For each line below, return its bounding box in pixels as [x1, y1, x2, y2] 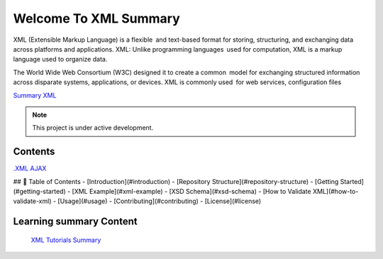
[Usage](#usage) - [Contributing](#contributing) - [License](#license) [57, 197, 262, 205]
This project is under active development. [32, 124, 154, 132]
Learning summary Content [13, 216, 138, 228]
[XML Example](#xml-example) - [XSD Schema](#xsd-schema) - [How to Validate [72, 187, 311, 195]
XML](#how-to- [312, 187, 359, 195]
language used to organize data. [13, 55, 108, 64]
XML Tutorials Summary [30, 236, 101, 244]
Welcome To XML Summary [13, 11, 180, 26]
